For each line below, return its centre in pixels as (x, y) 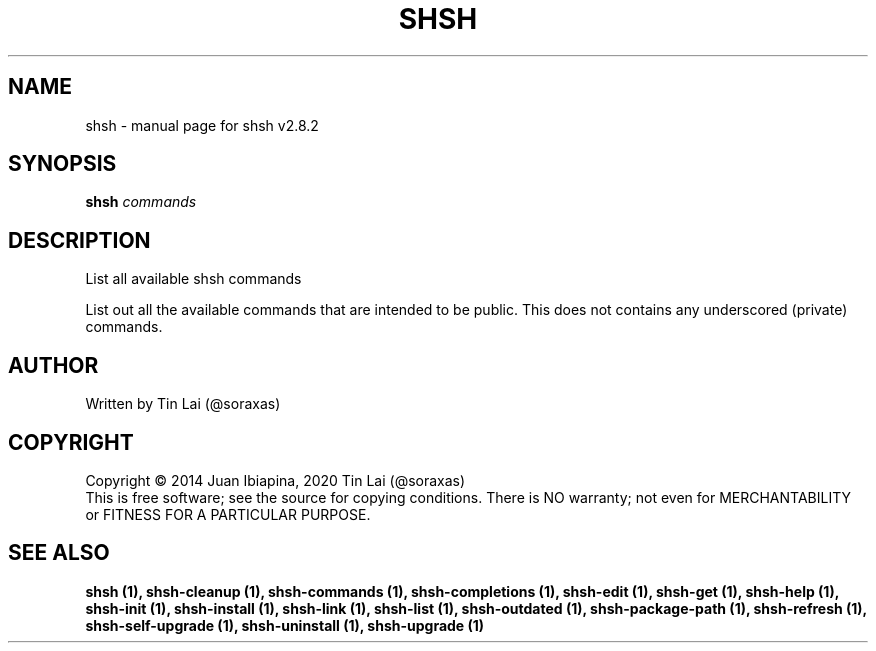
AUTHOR (53, 365)
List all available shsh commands (193, 279)
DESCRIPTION (79, 240)
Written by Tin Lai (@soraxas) (183, 404)
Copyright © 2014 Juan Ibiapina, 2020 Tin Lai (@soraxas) (275, 480)
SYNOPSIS (62, 164)
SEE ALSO (59, 553)
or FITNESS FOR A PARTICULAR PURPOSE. (228, 514)
